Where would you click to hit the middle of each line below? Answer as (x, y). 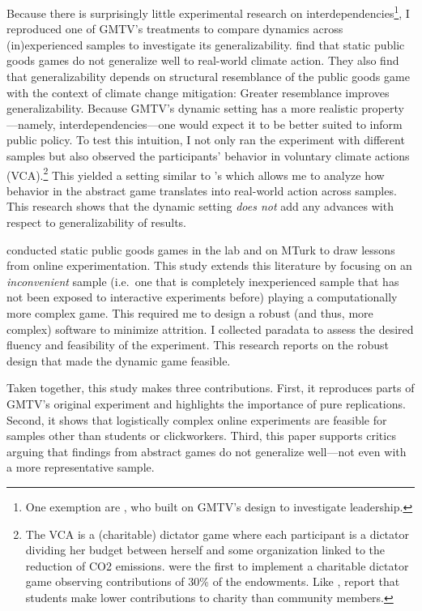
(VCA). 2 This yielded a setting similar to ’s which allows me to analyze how (196, 173)
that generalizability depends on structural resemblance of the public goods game (208, 77)
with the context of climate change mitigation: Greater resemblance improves (198, 92)
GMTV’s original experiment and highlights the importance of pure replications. (206, 403)
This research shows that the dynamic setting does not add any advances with (200, 206)
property (383, 108)
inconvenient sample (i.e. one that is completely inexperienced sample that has (203, 281)
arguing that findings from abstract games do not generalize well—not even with (207, 451)
